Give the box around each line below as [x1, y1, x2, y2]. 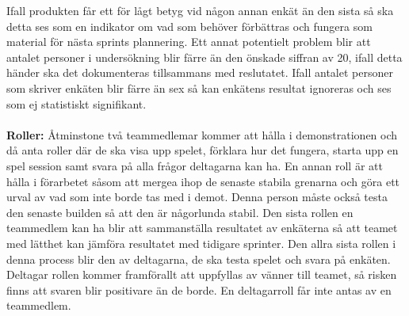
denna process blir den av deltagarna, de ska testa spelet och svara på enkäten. [6, 250, 391, 267]
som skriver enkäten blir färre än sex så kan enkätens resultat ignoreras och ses [6, 79, 392, 96]
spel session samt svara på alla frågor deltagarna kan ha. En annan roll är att [6, 157, 383, 173]
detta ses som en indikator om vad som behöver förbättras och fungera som [6, 17, 373, 34]
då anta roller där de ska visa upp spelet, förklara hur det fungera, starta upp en [6, 142, 399, 158]
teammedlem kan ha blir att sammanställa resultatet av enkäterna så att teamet [6, 219, 398, 236]
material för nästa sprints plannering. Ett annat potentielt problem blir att [6, 33, 371, 50]
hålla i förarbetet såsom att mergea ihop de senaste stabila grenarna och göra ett [6, 173, 400, 189]
